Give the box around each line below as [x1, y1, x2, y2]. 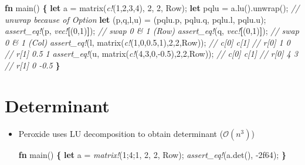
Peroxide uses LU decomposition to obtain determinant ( [18, 127, 223, 139]
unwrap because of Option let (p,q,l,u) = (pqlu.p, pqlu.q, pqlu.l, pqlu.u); [5, 13, 266, 25]
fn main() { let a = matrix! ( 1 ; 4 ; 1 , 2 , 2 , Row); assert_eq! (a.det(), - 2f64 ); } [18, 148, 286, 160]
